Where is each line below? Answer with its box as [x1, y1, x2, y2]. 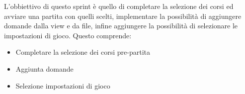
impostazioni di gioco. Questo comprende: [4, 30, 132, 40]
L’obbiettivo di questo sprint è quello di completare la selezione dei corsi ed [4, 1, 234, 11]
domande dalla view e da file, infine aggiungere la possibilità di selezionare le [4, 20, 238, 31]
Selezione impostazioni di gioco [15, 80, 110, 91]
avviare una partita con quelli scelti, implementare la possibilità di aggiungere [4, 10, 242, 21]
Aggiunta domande [15, 63, 74, 74]
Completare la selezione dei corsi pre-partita [15, 47, 150, 57]
